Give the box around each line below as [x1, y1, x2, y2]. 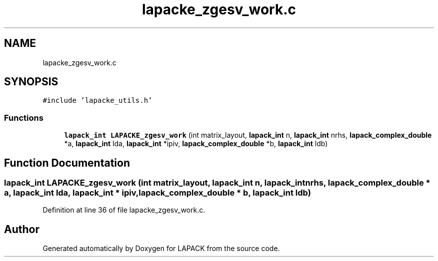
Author [4, 223, 39, 236]
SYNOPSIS [4, 75, 58, 88]
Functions [4, 112, 43, 123]
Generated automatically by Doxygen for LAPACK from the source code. [42, 244, 280, 253]
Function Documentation [4, 156, 130, 169]
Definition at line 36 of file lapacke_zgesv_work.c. [42, 206, 205, 215]
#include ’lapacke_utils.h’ [42, 96, 152, 105]
